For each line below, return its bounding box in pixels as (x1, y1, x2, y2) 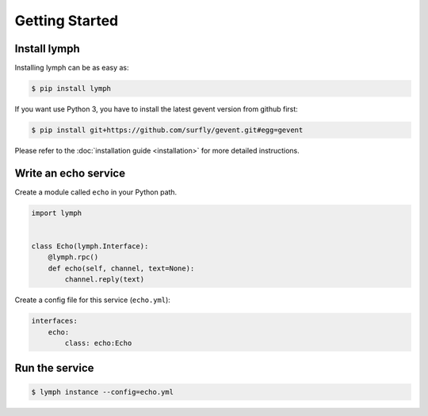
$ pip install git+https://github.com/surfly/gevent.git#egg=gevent (31, 126, 304, 134)
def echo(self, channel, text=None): (48, 263, 195, 273)
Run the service (14, 361, 94, 375)
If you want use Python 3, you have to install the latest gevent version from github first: (14, 104, 299, 114)
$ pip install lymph (31, 84, 111, 93)
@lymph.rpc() (48, 253, 99, 262)
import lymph (31, 208, 82, 217)
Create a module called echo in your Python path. (14, 187, 178, 197)
